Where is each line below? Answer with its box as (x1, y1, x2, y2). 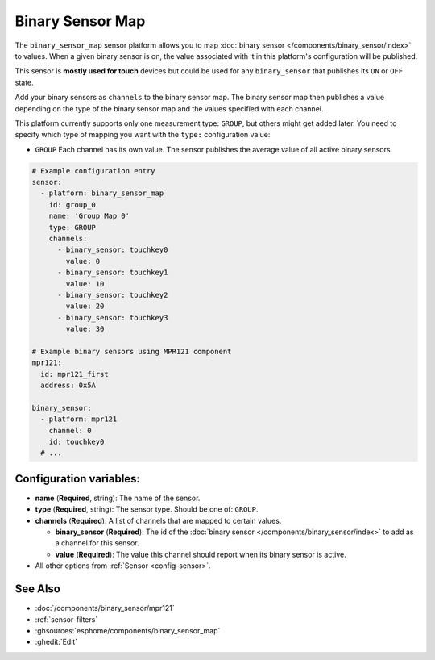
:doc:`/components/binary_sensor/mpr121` (35, 604, 175, 613)
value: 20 (65, 302, 105, 311)
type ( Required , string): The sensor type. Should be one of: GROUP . (35, 504, 259, 514)
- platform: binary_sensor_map (40, 189, 164, 198)
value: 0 (65, 257, 101, 265)
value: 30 (65, 324, 105, 334)
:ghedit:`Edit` (35, 637, 78, 647)
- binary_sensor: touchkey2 (57, 290, 168, 299)
